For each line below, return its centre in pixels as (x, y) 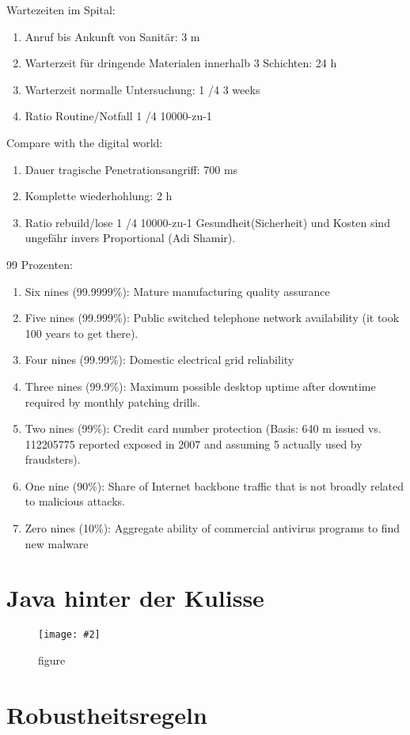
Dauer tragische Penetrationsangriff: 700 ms (131, 169)
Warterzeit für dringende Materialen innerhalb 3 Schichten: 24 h (181, 63)
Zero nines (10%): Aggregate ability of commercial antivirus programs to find (213, 528)
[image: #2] (69, 635)
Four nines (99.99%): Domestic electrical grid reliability (159, 360)
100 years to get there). (82, 333)
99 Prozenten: (40, 264)
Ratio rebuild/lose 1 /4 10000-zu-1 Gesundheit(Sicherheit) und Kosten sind (207, 222)
